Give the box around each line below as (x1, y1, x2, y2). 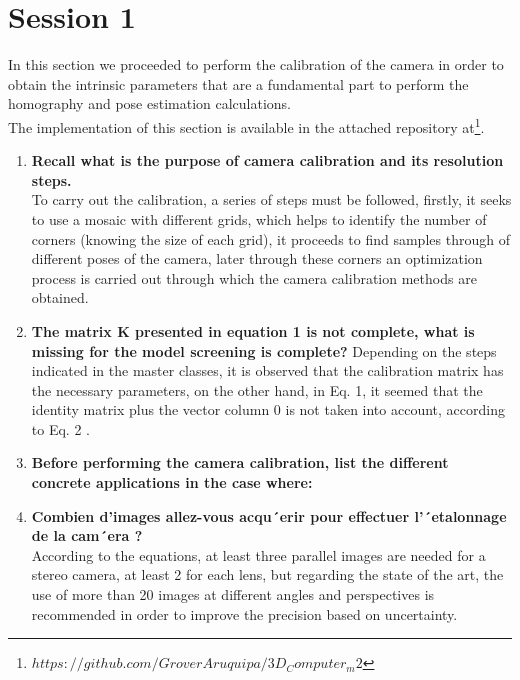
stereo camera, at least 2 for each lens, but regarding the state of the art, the (31, 564, 504, 585)
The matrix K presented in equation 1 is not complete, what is (31, 320, 475, 341)
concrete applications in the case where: (31, 472, 313, 493)
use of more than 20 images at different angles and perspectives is (31, 584, 435, 605)
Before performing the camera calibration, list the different (31, 452, 449, 473)
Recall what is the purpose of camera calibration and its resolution (31, 150, 504, 171)
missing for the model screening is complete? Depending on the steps (31, 340, 497, 361)
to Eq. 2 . (31, 418, 90, 439)
